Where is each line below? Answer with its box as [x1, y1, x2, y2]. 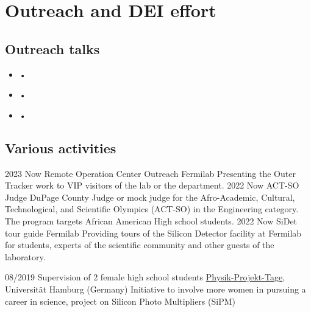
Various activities [5, 138, 116, 157]
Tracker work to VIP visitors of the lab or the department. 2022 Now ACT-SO [5, 179, 299, 192]
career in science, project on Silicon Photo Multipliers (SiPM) [5, 294, 235, 307]
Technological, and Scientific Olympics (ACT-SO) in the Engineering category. [5, 203, 299, 215]
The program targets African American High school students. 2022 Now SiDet [5, 214, 298, 227]
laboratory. [5, 250, 46, 263]
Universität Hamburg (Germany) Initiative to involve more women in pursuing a [5, 282, 306, 295]
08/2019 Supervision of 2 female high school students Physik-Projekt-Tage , [5, 271, 285, 283]
